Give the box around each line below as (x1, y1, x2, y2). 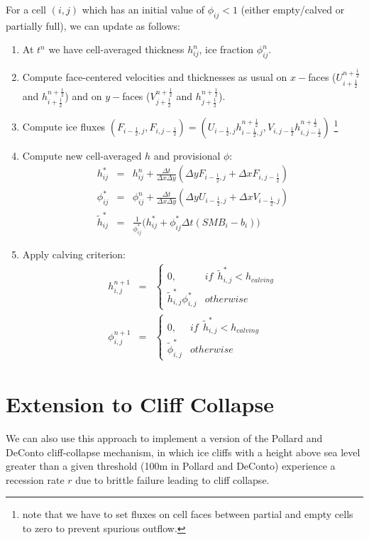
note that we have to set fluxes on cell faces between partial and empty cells (22, 507, 353, 522)
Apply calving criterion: (22, 246, 126, 261)
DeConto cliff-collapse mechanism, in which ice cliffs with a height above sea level (6, 444, 360, 459)
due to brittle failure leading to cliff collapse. (75, 472, 270, 487)
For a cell (6, 2, 47, 16)
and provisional (153, 148, 221, 162)
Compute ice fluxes (22, 119, 106, 133)
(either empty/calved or (241, 2, 345, 16)
